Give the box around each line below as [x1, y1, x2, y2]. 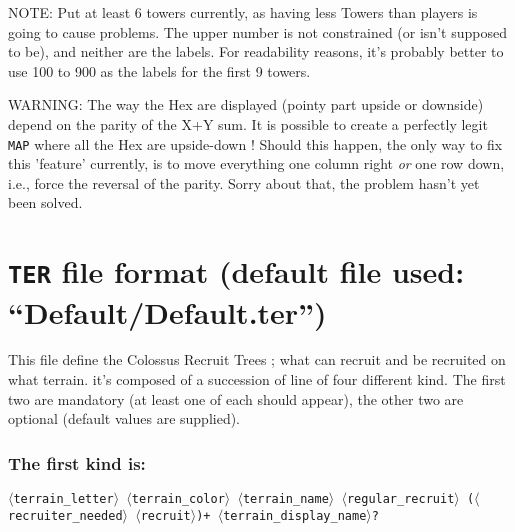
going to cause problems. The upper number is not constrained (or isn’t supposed [8, 21, 507, 42]
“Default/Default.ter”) [8, 291, 327, 332]
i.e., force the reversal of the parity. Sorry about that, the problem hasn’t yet [8, 172, 480, 193]
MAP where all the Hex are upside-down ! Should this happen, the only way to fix [8, 133, 503, 154]
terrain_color [131, 492, 225, 507]
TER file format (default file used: [8, 251, 465, 292]
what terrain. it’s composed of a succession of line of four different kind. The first [8, 369, 506, 390]
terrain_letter [13, 492, 114, 507]
